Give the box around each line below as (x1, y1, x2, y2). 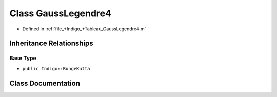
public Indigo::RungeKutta (22, 66, 90, 71)
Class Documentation (9, 79, 81, 87)
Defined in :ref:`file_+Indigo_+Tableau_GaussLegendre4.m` (22, 26, 146, 32)
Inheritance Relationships (9, 39, 93, 48)
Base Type (9, 54, 36, 62)
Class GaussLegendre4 (9, 8, 111, 19)
